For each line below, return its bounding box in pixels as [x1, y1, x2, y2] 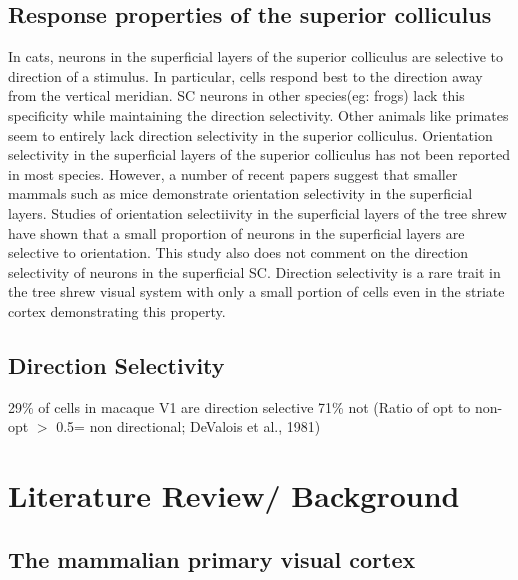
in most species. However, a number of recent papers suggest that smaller [8, 163, 458, 184]
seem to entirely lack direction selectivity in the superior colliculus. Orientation [8, 124, 493, 145]
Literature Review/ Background [8, 475, 460, 516]
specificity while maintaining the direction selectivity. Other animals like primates [8, 104, 509, 125]
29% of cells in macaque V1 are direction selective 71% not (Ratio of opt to [8, 396, 471, 417]
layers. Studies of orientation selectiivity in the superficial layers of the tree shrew [8, 202, 507, 223]
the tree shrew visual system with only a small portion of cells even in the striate [8, 281, 505, 302]
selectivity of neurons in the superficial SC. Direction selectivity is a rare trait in [8, 261, 501, 282]
